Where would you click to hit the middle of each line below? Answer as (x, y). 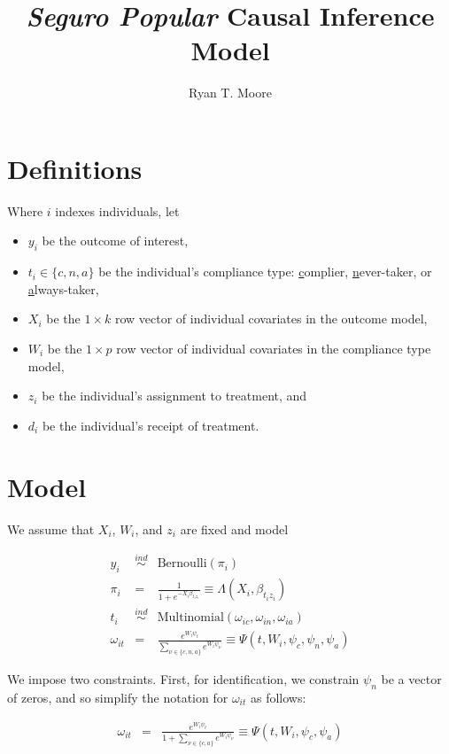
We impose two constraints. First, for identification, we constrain (183, 679)
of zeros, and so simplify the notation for (118, 697)
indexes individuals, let (117, 210)
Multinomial (190, 618)
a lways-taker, (63, 288)
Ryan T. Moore (230, 93)
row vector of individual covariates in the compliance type (274, 349)
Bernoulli (182, 564)
